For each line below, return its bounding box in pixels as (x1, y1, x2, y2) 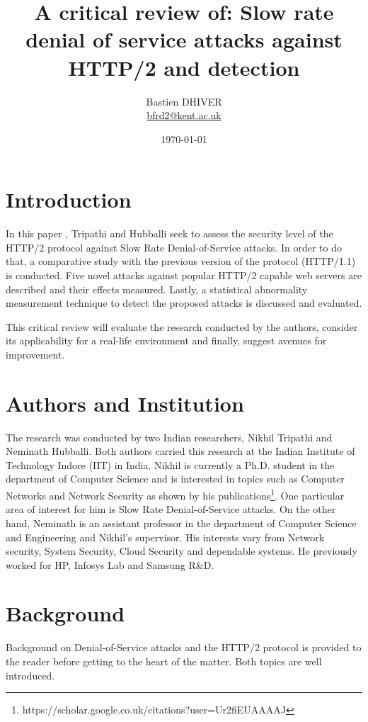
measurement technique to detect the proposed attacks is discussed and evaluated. (6, 295, 362, 310)
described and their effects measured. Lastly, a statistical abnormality (6, 281, 308, 296)
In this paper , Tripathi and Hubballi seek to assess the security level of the (6, 226, 333, 241)
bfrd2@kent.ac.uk (146, 108, 222, 123)
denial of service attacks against (25, 25, 343, 54)
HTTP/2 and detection (68, 52, 300, 81)
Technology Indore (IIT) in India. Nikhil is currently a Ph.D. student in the (6, 457, 335, 472)
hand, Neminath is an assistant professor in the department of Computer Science (6, 515, 357, 530)
